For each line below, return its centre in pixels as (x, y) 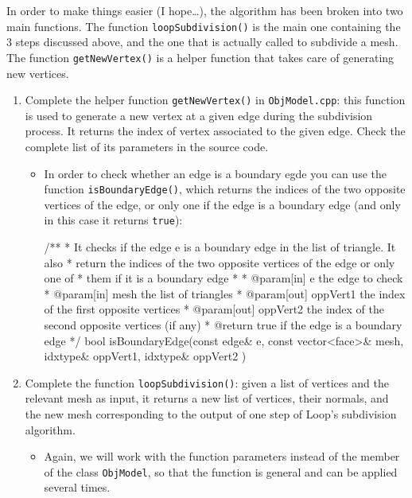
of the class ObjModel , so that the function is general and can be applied (221, 471)
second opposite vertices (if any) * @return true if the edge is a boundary (223, 325)
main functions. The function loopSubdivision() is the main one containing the (204, 26)
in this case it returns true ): (113, 220)
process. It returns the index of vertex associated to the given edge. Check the (215, 131)
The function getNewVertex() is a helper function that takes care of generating (200, 57)
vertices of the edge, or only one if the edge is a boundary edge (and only (222, 204)
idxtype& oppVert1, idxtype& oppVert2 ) (145, 356)
